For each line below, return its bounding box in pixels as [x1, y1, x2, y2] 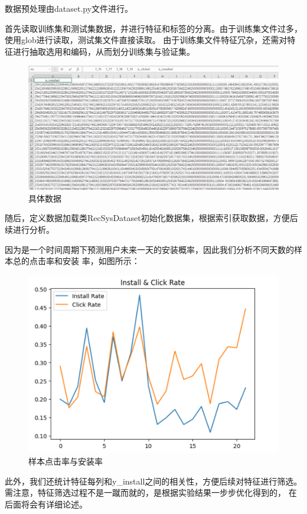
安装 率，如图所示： [62, 255, 140, 267]
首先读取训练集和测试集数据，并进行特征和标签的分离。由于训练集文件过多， [5, 22, 302, 34]
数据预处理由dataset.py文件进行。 [5, 2, 133, 14]
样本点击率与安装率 [28, 455, 103, 467]
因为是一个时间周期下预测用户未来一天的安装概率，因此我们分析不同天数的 [5, 243, 294, 255]
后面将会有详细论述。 [5, 497, 87, 510]
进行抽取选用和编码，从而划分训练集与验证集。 [12, 45, 195, 57]
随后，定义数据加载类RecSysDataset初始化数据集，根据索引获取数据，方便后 [5, 212, 298, 224]
